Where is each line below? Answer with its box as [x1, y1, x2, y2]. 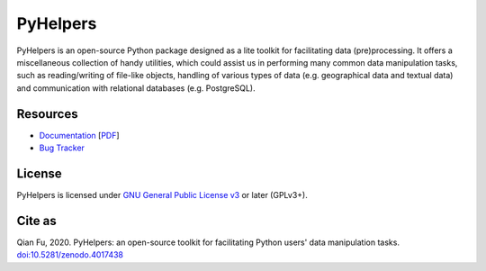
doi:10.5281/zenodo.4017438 [16, 249, 124, 260]
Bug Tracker [39, 142, 85, 153]
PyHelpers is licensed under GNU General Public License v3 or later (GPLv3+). [16, 189, 308, 200]
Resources [16, 106, 78, 122]
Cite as [16, 212, 58, 229]
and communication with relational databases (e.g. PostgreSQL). [16, 82, 256, 94]
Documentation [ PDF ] [39, 130, 121, 140]
